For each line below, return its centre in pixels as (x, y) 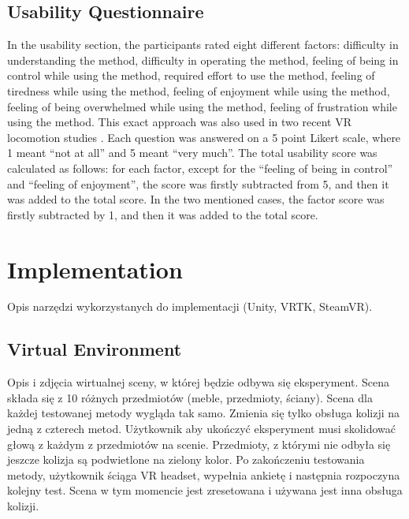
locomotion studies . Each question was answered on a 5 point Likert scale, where (204, 137)
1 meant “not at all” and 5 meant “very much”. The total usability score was (192, 153)
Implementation (95, 269)
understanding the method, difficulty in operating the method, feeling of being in (203, 60)
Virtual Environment (95, 349)
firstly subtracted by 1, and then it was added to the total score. (163, 214)
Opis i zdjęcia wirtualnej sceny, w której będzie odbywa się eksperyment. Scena (198, 382)
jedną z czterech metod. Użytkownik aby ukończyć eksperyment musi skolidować (201, 429)
